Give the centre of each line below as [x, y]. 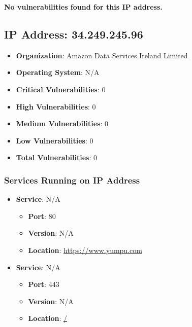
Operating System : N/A [58, 72]
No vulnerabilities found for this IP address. [83, 7]
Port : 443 [44, 284]
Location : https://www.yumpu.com [85, 250]
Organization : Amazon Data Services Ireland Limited [102, 55]
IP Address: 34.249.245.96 [74, 34]
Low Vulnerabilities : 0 [55, 140]
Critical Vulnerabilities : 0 [61, 89]
